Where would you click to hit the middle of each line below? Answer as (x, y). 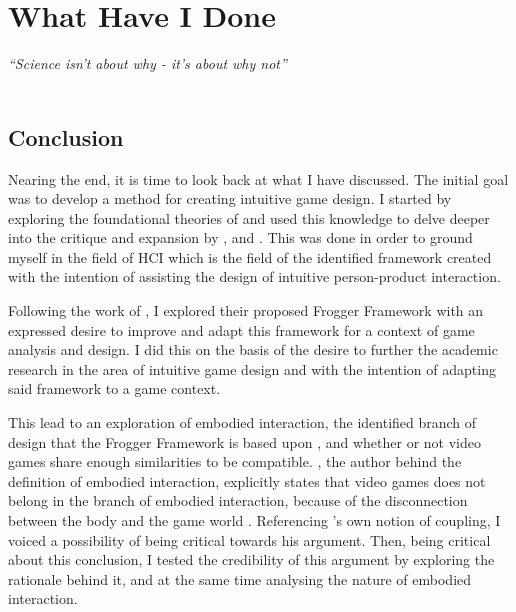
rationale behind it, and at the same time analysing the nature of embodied (240, 578)
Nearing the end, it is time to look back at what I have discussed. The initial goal (258, 178)
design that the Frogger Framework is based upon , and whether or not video (245, 441)
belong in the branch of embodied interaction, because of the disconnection (238, 500)
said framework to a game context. (114, 388)
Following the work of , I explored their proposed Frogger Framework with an (246, 310)
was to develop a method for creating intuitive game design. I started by (230, 198)
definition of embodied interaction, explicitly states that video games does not (247, 480)
